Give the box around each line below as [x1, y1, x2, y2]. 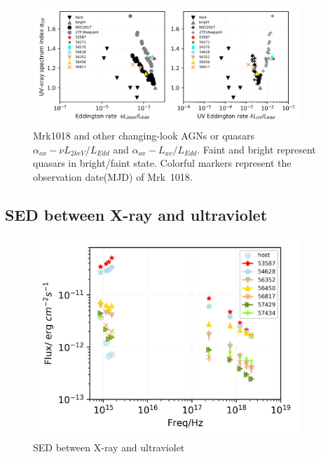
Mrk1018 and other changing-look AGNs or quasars [33, 128, 254, 142]
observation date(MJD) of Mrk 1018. [33, 169, 193, 184]
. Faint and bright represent [197, 142, 316, 156]
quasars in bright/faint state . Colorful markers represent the [33, 156, 292, 170]
